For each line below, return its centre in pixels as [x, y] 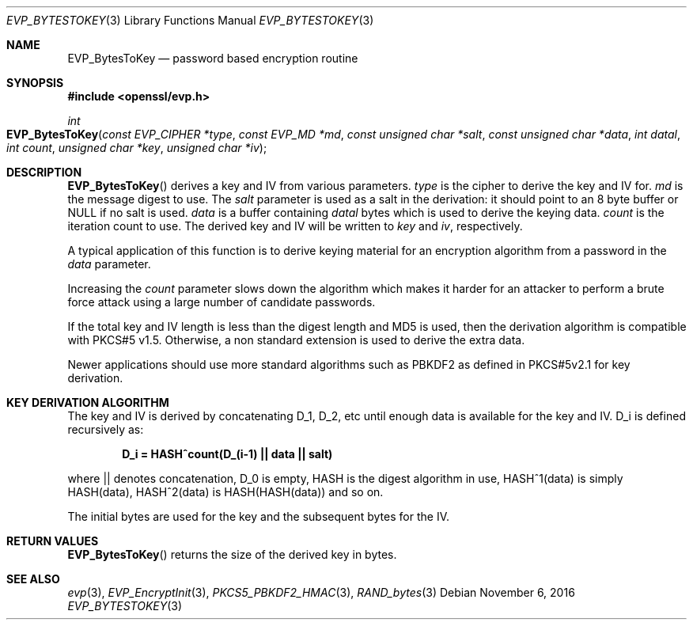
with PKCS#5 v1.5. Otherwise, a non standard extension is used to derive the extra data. [296, 340]
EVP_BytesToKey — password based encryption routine [213, 58]
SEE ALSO [33, 579]
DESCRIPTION [44, 172]
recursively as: [106, 429]
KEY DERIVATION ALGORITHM [88, 402]
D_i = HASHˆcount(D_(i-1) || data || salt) [227, 454]
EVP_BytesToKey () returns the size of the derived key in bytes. [232, 554]
